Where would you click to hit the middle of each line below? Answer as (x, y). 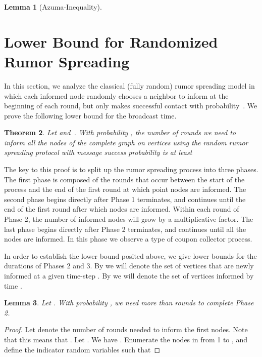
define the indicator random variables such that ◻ (82, 349)
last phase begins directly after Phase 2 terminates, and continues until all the (125, 229)
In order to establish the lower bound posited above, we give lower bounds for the (130, 255)
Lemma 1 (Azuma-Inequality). (53, 7)
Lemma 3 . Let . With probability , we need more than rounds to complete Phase (129, 303)
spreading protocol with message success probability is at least (98, 152)
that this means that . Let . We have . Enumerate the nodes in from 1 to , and (126, 339)
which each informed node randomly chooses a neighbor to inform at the (116, 95)
